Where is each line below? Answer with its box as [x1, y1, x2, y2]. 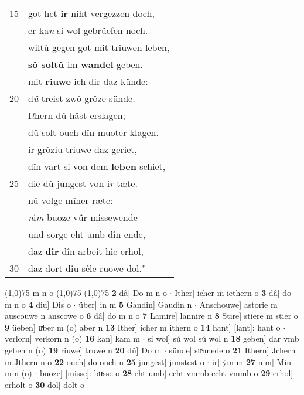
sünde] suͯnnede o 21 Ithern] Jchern [169, 343, 296, 356]
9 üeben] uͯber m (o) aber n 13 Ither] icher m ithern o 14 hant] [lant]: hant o [5, 321, 281, 333]
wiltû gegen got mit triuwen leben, [28, 40, 170, 54]
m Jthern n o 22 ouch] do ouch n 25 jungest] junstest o [5, 355, 204, 367]
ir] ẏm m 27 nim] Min [211, 355, 292, 367]
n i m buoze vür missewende [28, 210, 138, 224]
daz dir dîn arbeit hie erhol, [28, 244, 144, 258]
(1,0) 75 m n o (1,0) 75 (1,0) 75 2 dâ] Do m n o [5, 287, 168, 298]
